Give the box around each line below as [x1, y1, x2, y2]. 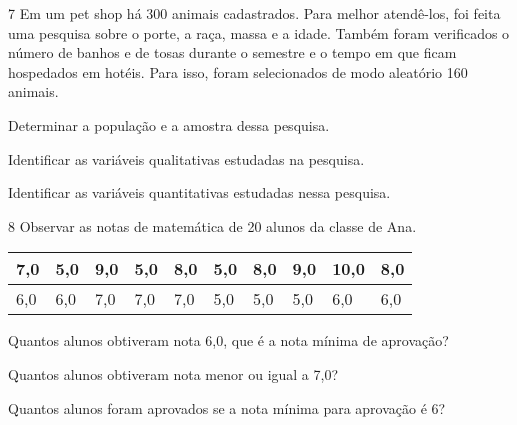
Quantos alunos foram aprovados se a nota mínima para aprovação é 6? [8, 397, 446, 418]
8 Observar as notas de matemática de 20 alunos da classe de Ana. [8, 215, 417, 236]
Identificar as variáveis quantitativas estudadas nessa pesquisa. [8, 182, 391, 203]
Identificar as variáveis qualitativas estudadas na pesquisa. [8, 148, 365, 169]
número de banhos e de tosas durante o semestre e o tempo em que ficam [8, 42, 457, 63]
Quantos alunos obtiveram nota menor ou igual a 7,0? [8, 363, 339, 384]
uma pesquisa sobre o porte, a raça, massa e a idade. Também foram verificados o [8, 22, 510, 43]
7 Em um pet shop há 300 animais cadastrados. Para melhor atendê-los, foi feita [8, 3, 501, 23]
